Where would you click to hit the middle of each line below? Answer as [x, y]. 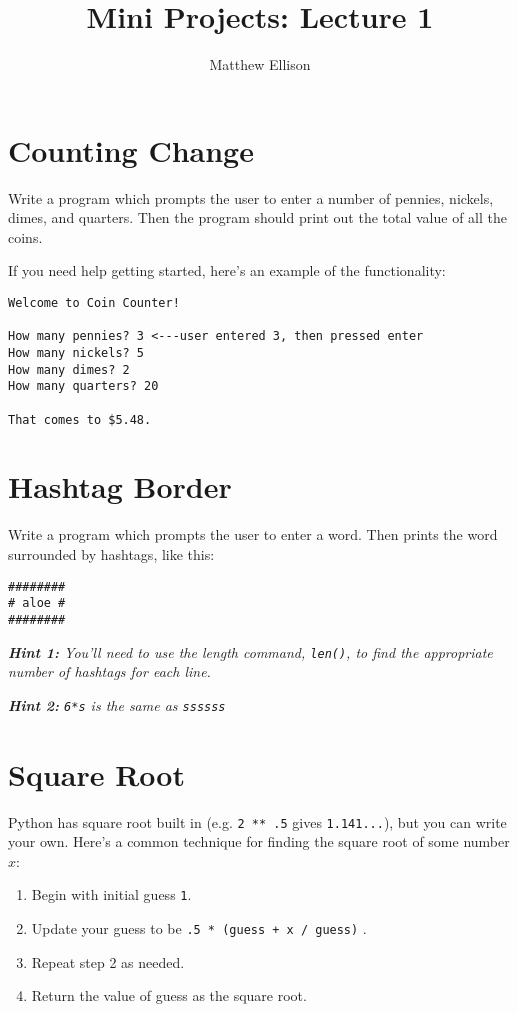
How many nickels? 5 [76, 353]
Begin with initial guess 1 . [111, 894]
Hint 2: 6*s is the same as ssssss [117, 704]
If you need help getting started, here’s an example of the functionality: [227, 270]
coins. [25, 236]
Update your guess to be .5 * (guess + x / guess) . [199, 928]
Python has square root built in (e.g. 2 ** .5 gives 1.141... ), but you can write [257, 821]
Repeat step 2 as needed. [108, 961]
